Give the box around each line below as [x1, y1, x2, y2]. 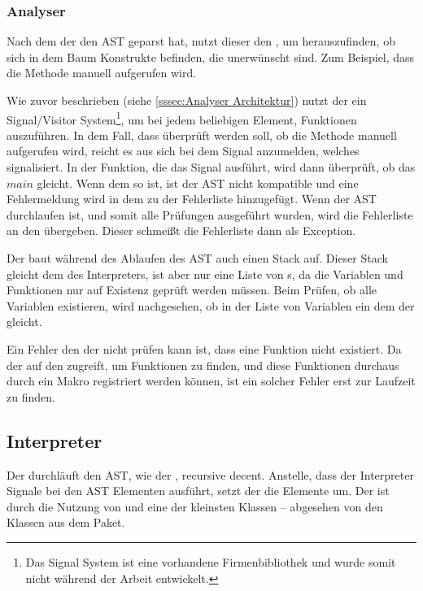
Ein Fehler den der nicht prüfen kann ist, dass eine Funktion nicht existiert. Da [7, 340, 402, 357]
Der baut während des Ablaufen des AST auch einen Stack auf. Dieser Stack [7, 250, 388, 266]
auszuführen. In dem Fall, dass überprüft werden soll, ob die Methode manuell [7, 126, 397, 143]
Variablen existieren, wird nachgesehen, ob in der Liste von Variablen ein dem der [7, 297, 415, 314]
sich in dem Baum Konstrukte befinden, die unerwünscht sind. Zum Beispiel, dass [7, 48, 415, 65]
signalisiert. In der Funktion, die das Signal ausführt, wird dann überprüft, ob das [7, 159, 416, 176]
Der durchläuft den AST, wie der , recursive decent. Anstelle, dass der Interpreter [7, 466, 414, 483]
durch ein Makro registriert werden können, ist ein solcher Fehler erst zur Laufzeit [7, 372, 416, 389]
